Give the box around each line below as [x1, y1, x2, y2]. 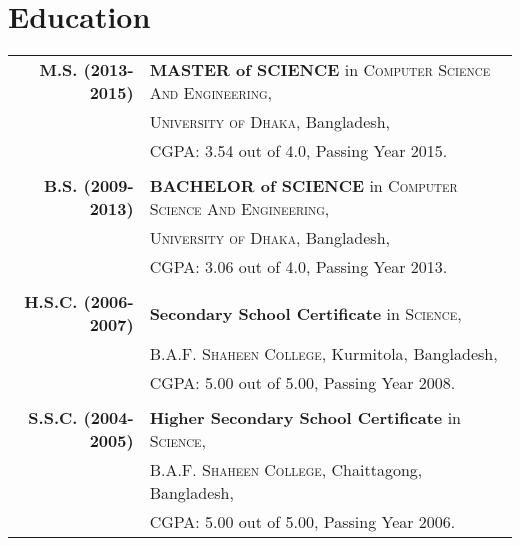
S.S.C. [28, 406, 78, 430]
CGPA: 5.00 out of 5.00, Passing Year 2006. [149, 510, 456, 534]
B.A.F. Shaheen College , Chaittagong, [149, 458, 423, 482]
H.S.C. [24, 290, 78, 314]
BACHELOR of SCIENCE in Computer [149, 174, 458, 198]
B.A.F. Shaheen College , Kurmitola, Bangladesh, [149, 342, 498, 366]
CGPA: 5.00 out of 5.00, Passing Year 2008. [149, 371, 456, 395]
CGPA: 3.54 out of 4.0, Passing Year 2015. [149, 139, 448, 163]
